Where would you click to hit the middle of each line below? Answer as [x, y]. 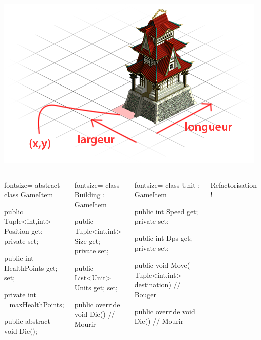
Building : [90, 194]
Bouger [145, 294]
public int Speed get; [166, 211]
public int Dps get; [163, 238]
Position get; [23, 231]
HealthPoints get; [31, 267]
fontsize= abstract [32, 184]
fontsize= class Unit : [167, 184]
